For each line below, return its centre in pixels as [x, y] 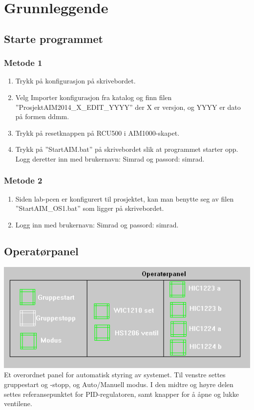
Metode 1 [23, 63]
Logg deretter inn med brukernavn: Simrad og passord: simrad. [110, 158]
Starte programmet [53, 38]
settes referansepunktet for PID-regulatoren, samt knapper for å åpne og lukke [121, 394]
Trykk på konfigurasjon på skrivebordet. [75, 81]
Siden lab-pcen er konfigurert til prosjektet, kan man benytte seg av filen [125, 198]
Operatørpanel [41, 251]
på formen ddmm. [42, 116]
